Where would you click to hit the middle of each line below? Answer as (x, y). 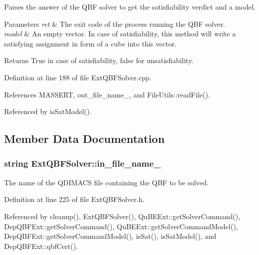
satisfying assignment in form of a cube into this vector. (90, 43)
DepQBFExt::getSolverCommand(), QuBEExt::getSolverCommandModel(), (121, 226)
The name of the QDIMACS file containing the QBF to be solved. (107, 182)
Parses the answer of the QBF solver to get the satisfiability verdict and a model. (130, 7)
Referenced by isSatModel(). (48, 111)
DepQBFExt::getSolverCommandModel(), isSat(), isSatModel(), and (110, 236)
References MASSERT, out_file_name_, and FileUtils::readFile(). (107, 94)
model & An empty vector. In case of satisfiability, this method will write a (120, 34)
